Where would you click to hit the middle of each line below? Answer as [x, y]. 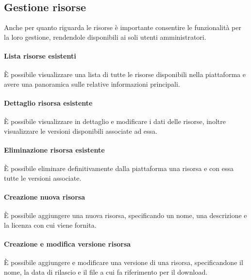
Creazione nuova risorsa [44, 196]
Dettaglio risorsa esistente [48, 102]
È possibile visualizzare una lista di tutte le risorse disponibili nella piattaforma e [125, 74]
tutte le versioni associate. [43, 178]
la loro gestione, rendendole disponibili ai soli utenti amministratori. [105, 37]
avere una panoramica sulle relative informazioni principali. [92, 84]
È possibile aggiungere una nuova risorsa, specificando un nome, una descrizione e [125, 215]
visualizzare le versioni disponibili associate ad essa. [81, 131]
